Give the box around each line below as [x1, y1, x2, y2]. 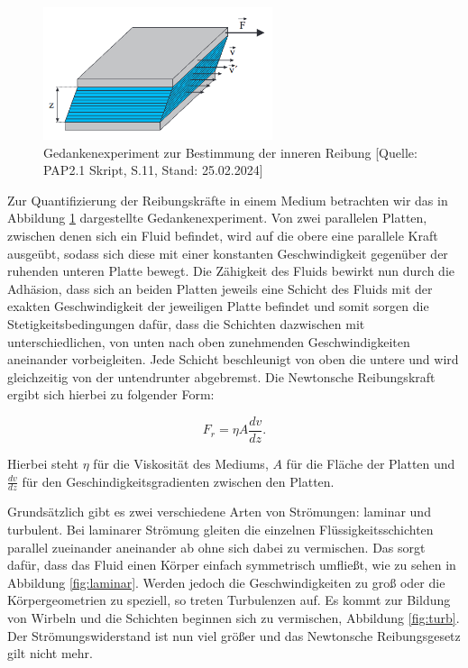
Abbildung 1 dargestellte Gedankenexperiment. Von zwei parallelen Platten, [7, 208, 427, 227]
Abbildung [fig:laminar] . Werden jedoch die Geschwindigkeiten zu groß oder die [7, 572, 445, 591]
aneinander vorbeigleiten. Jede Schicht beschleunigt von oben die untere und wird [7, 350, 459, 369]
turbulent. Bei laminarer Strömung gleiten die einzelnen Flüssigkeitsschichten [7, 520, 434, 539]
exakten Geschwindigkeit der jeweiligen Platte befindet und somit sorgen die [7, 297, 429, 316]
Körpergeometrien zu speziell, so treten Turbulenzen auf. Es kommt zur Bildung [7, 590, 451, 609]
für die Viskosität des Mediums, [93, 454, 269, 473]
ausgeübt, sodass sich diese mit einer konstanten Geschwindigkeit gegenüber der [7, 243, 448, 262]
